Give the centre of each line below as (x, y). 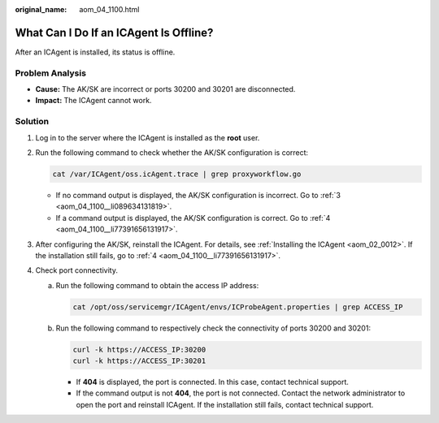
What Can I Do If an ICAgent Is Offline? (114, 32)
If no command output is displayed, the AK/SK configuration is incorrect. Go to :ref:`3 (198, 195)
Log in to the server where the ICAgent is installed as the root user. (148, 137)
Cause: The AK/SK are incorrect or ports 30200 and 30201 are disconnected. (165, 89)
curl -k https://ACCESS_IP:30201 (139, 361)
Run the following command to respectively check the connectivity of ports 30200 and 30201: (213, 328)
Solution (32, 122)
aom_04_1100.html (109, 9)
